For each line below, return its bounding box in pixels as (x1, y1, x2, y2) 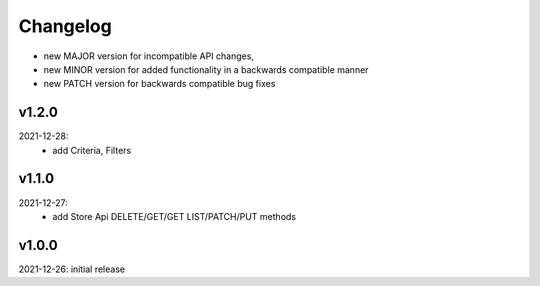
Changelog (18, 15, 112, 37)
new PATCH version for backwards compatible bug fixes (43, 78, 276, 90)
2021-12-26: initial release (18, 263, 125, 275)
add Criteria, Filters (52, 144, 132, 156)
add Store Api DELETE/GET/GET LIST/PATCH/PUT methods (52, 210, 297, 222)
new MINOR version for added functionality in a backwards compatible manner (43, 63, 369, 75)
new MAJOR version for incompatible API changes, (43, 50, 255, 62)
